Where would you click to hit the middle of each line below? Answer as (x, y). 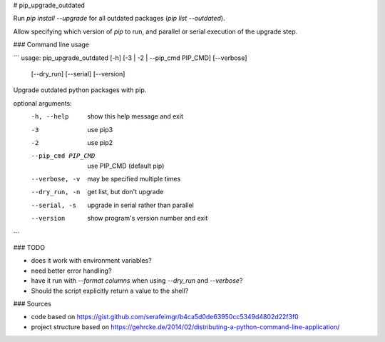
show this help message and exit (135, 116)
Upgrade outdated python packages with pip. (80, 90)
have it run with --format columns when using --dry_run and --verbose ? (137, 281)
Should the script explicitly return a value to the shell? (110, 291)
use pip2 (100, 142)
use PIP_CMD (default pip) (126, 166)
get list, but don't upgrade (125, 192)
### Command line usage (51, 45)
